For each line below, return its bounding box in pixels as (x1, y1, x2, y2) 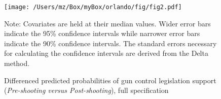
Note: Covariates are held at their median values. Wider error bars (4, 18, 211, 28)
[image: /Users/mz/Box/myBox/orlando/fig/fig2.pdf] (4, 4, 182, 11)
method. (4, 58, 30, 69)
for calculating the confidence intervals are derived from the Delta (4, 48, 208, 58)
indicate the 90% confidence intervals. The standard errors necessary (4, 38, 217, 48)
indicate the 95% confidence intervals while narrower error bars (4, 28, 200, 39)
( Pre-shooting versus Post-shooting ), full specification (4, 85, 169, 95)
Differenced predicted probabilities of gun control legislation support (4, 75, 216, 85)
